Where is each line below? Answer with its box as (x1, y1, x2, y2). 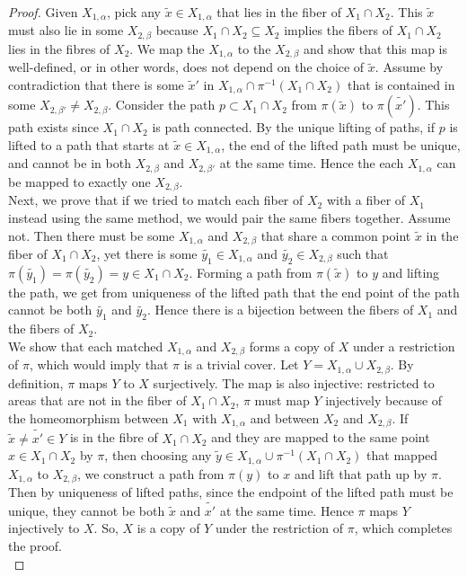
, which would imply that (29, 355, 169, 374)
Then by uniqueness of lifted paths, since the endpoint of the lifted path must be (8, 483, 454, 502)
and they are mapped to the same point (211, 428, 430, 447)
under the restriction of (215, 519, 344, 537)
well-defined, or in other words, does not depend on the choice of (8, 58, 365, 76)
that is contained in (347, 75, 455, 93)
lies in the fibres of (8, 39, 110, 58)
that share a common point (260, 226, 411, 244)
